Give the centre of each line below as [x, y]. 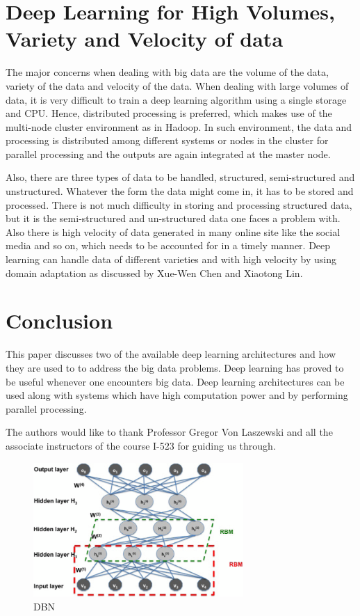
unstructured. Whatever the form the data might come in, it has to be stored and [180, 191]
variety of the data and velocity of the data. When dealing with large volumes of [177, 85]
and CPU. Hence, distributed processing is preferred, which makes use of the [169, 113]
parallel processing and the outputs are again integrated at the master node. [168, 153]
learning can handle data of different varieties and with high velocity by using [171, 259]
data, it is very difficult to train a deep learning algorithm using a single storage [176, 99]
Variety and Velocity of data [145, 39]
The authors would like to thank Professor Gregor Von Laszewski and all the [169, 432]
